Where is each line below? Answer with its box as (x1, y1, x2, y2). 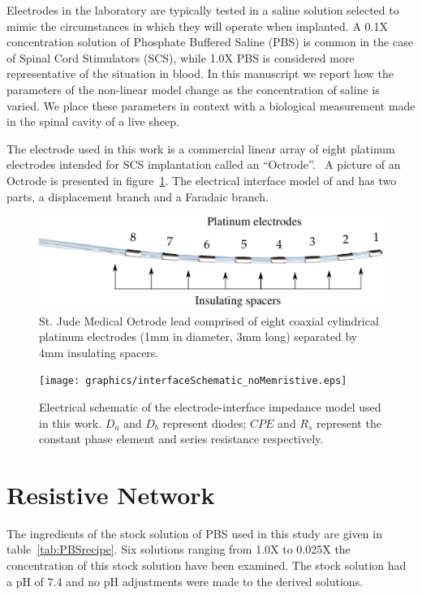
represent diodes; (162, 414, 247, 431)
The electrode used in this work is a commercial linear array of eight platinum (6, 140, 395, 157)
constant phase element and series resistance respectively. (39, 430, 324, 447)
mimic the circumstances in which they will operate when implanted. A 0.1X (6, 17, 388, 34)
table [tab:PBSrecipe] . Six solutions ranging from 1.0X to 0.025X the (6, 541, 351, 558)
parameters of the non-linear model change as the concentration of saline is (6, 80, 380, 97)
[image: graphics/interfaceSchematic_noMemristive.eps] (39, 375, 347, 387)
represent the (316, 414, 381, 431)
